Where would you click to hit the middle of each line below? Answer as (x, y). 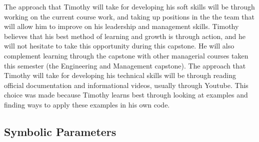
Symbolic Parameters (60, 131)
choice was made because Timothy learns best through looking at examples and (126, 95)
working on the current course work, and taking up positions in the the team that (129, 16)
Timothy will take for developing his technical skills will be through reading (120, 75)
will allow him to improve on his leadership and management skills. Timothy (121, 26)
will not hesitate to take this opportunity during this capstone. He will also (119, 46)
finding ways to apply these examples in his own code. (87, 104)
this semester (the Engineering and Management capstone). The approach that (125, 65)
